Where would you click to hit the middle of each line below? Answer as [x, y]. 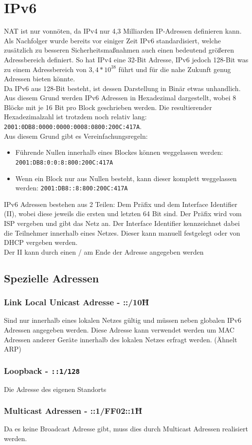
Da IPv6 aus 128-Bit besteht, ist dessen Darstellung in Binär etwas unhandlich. [122, 88]
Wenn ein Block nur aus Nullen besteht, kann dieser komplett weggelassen [126, 178]
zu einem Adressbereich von [45, 69]
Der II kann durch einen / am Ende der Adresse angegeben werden [104, 251]
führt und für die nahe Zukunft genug [175, 69]
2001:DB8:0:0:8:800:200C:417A [64, 162]
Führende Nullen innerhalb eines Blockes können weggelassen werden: [119, 152]
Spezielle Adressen [52, 278]
